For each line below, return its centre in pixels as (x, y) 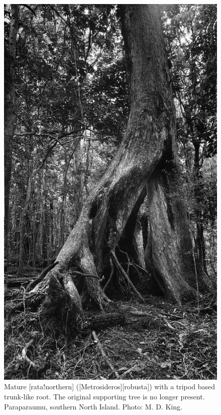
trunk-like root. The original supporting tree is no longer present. (104, 396)
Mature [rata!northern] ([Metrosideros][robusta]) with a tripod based (109, 387)
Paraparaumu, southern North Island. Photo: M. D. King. (93, 406)
